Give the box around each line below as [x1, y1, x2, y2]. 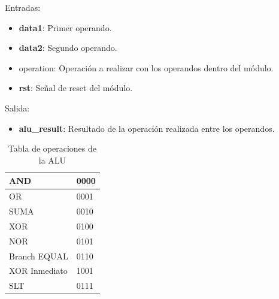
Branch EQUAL [9, 249, 68, 262]
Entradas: [5, 1, 41, 13]
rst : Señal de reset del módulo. [19, 81, 133, 94]
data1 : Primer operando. [19, 21, 112, 34]
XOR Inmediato [9, 264, 68, 277]
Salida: [5, 101, 30, 114]
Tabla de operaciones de [8, 142, 96, 155]
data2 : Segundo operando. [19, 41, 117, 54]
